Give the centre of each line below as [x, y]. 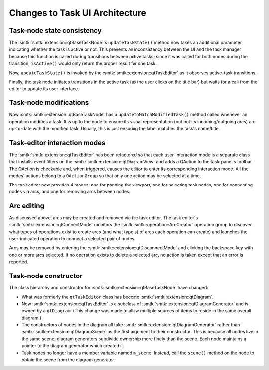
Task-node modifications [49, 103]
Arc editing [27, 206]
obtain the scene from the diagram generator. [68, 360]
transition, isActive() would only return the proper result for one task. [83, 63]
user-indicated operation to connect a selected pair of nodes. [72, 239]
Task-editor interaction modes [57, 142]
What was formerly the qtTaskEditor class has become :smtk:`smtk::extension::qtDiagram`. [118, 297]
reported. [19, 262]
